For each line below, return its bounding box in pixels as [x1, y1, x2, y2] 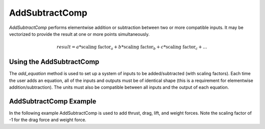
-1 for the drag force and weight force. [9, 117, 87, 123]
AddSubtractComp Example [9, 97, 97, 105]
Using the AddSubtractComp [9, 58, 100, 66]
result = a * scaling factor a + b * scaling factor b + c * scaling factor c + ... [56, 44, 207, 51]
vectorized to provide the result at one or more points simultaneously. [9, 31, 150, 37]
